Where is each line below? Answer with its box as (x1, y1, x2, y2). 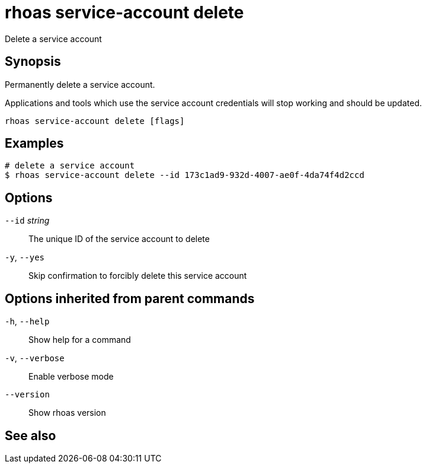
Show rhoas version (28, 407, 106, 418)
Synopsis (5, 54, 61, 69)
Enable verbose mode (28, 371, 114, 382)
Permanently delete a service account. (5, 79, 155, 90)
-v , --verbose (5, 353, 65, 364)
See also (5, 428, 56, 443)
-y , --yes (5, 252, 44, 263)
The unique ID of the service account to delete (28, 234, 210, 244)
